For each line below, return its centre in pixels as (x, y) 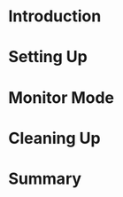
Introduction (55, 16)
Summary (45, 178)
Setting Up (48, 57)
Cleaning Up (54, 138)
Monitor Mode (61, 97)
